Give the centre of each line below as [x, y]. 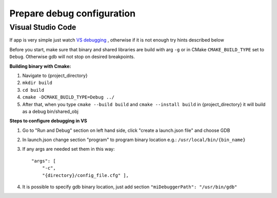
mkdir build [37, 83]
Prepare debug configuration [73, 13]
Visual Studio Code [43, 27]
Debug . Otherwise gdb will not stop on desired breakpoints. [72, 57]
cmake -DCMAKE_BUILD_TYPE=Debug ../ [68, 97]
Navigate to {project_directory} [55, 75]
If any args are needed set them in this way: [68, 149]
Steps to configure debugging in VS [48, 121]
